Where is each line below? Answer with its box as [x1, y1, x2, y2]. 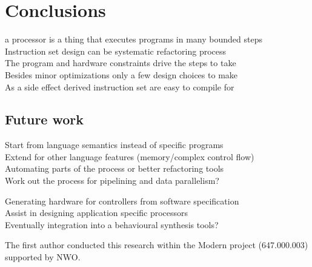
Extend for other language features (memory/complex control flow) [5, 150, 254, 163]
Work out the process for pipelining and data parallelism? [5, 174, 219, 187]
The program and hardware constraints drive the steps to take [5, 56, 236, 69]
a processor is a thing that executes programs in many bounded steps [5, 33, 262, 46]
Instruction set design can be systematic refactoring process [5, 44, 227, 57]
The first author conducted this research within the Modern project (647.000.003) [5, 238, 308, 251]
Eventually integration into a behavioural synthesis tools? [5, 218, 219, 231]
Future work [5, 110, 84, 129]
